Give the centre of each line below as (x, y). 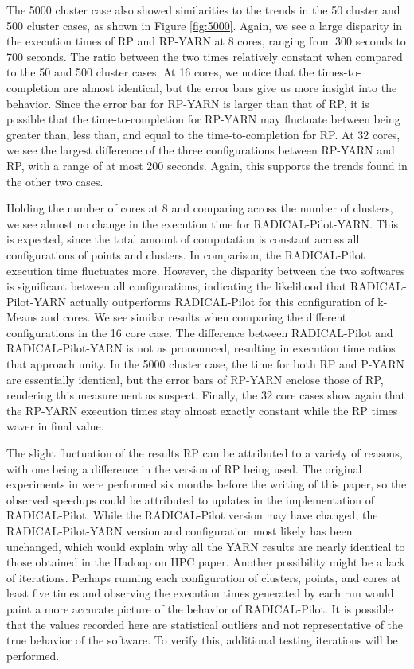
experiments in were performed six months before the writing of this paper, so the (207, 484)
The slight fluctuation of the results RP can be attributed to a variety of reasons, (205, 453)
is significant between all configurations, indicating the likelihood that (177, 286)
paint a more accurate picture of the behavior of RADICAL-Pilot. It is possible (200, 608)
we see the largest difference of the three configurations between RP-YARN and (201, 150)
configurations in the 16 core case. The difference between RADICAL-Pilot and (200, 332)
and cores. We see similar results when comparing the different (194, 317)
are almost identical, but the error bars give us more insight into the (230, 87)
